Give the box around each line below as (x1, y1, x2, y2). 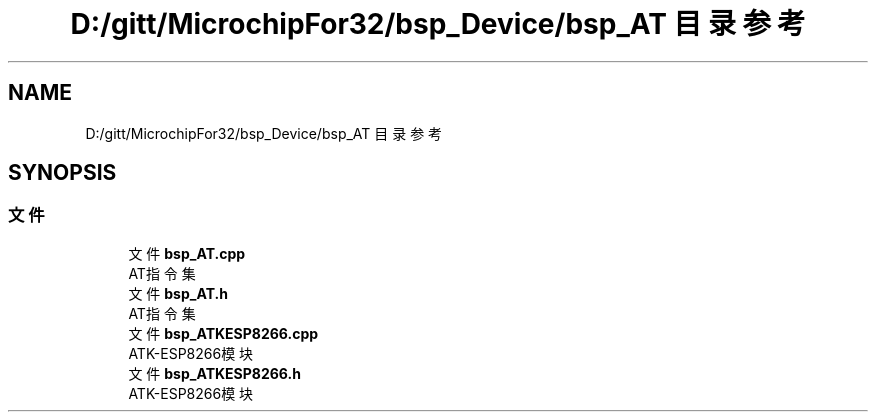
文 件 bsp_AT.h (128, 284, 228, 302)
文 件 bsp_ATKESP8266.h (128, 364, 301, 382)
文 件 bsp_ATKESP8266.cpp (128, 324, 319, 342)
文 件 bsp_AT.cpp (128, 244, 246, 262)
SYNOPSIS (8, 160, 117, 186)
